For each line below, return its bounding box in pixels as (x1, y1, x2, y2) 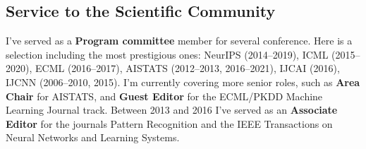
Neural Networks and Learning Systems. (6, 130, 180, 145)
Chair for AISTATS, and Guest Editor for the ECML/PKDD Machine (6, 88, 323, 103)
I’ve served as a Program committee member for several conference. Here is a (6, 33, 353, 48)
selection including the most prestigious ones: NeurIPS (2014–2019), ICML (6, 47, 329, 61)
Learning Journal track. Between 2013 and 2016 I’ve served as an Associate (6, 102, 338, 117)
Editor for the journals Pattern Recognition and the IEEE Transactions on (6, 116, 333, 131)
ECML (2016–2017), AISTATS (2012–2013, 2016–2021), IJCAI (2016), (35, 61, 340, 76)
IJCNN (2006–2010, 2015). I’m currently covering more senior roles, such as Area (6, 74, 360, 89)
